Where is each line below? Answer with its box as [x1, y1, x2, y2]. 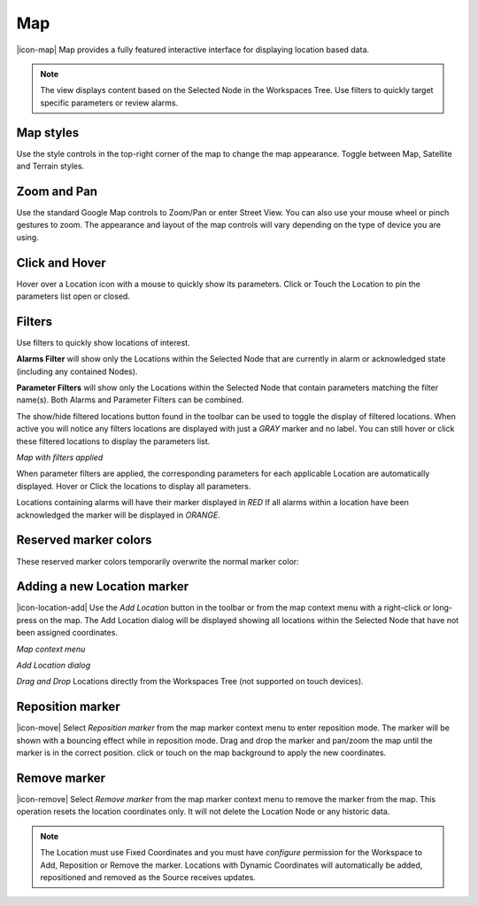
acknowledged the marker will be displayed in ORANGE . [16, 510, 221, 520]
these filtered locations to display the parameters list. [16, 435, 211, 447]
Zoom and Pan [16, 183, 97, 199]
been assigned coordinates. [16, 628, 119, 638]
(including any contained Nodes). [16, 366, 138, 377]
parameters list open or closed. [16, 291, 130, 301]
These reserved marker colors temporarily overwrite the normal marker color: [16, 556, 300, 566]
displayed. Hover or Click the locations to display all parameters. [16, 480, 251, 491]
